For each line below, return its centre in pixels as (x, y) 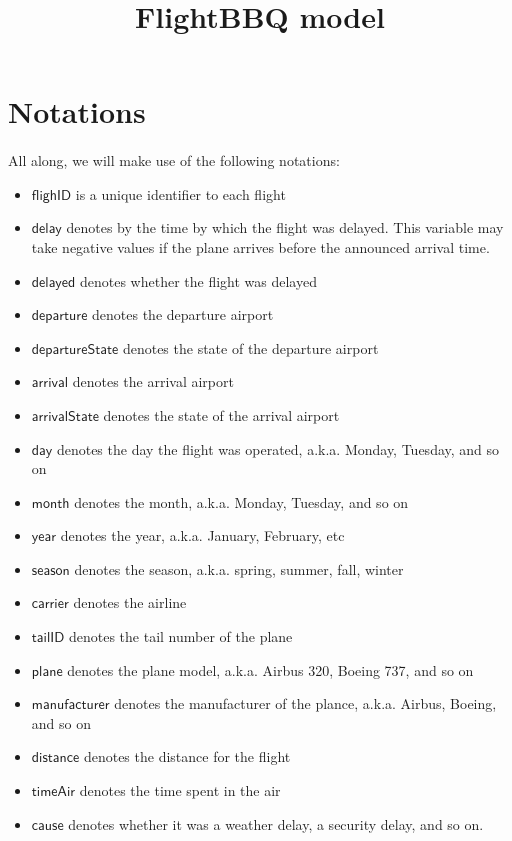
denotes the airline (130, 602)
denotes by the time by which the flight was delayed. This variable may (285, 227)
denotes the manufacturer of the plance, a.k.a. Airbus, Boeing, (305, 703)
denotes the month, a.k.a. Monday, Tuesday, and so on (241, 501)
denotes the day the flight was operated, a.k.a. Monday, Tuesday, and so (278, 448)
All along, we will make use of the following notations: (174, 160)
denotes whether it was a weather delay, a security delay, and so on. (276, 823)
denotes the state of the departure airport (250, 347)
